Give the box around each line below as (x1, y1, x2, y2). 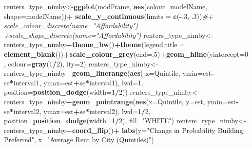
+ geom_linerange (66, 68, 128, 78)
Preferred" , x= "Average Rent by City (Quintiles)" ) (4, 134, 154, 145)
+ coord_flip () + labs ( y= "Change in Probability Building (66, 125, 243, 135)
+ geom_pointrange (66, 96, 133, 106)
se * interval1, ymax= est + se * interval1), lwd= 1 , (4, 77, 143, 87)
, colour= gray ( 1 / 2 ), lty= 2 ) (4, 58, 86, 68)
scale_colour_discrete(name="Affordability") (4, 20, 138, 31)
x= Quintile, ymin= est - (145, 68, 214, 78)
